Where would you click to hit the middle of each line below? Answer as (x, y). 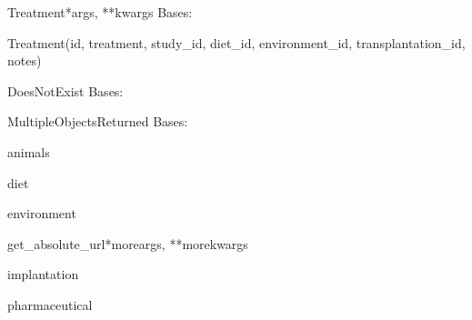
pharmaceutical (50, 304)
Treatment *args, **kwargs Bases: (100, 12)
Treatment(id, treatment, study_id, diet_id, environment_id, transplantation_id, (236, 42)
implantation (43, 274)
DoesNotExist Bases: (65, 90)
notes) (25, 60)
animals (29, 151)
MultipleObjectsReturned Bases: (98, 121)
